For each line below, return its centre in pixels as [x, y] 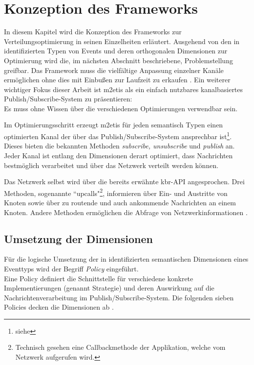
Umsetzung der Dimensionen [78, 238]
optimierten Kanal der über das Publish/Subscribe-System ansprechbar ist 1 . [118, 135]
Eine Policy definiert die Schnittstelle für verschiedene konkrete [99, 278]
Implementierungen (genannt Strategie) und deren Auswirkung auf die [109, 288]
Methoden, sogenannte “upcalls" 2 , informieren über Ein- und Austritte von [116, 192]
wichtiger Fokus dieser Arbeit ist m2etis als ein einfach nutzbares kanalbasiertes [124, 89]
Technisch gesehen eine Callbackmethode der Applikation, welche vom [120, 347]
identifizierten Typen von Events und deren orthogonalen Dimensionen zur [116, 51]
